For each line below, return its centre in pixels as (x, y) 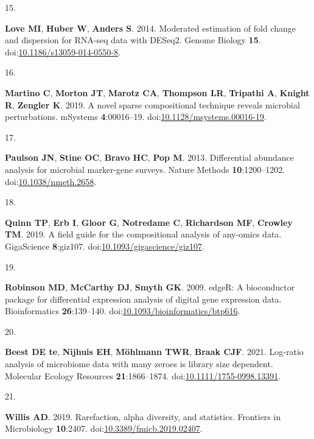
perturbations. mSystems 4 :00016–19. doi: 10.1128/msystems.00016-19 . (136, 117)
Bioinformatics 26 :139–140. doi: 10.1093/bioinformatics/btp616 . (123, 311)
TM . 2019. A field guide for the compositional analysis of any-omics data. (143, 234)
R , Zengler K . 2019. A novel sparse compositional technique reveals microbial (152, 104)
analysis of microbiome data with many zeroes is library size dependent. (139, 364)
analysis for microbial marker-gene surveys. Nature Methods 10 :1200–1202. (145, 169)
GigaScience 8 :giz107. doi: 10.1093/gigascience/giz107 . (105, 246)
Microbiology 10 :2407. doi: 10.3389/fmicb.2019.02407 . (104, 428)
